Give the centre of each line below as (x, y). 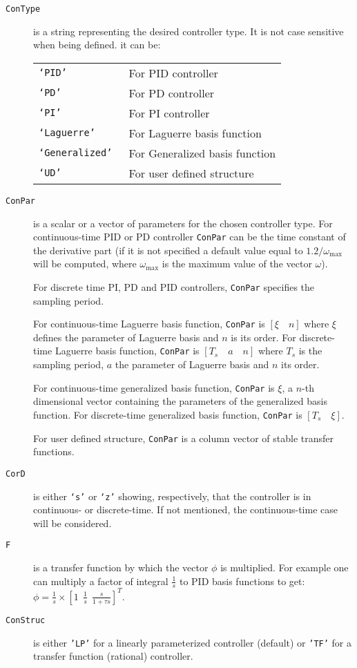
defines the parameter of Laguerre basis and (126, 337)
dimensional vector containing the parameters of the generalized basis (180, 401)
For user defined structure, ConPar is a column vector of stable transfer (184, 438)
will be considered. (73, 523)
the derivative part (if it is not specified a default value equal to (168, 250)
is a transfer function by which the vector (121, 567)
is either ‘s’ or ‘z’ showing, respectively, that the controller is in (172, 496)
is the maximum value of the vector (237, 264)
